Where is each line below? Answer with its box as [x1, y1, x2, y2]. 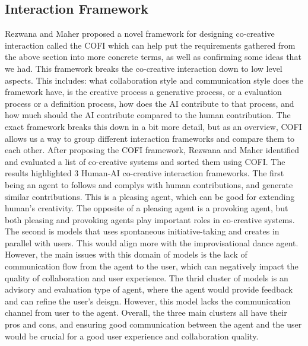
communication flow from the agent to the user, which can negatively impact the [5, 260, 299, 272]
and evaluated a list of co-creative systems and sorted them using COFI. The [5, 155, 285, 167]
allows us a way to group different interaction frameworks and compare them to [5, 132, 295, 144]
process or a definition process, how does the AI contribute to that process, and [5, 97, 294, 109]
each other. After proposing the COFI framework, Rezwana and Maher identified [5, 144, 300, 156]
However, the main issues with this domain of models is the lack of [5, 248, 247, 261]
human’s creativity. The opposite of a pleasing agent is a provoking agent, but [5, 202, 288, 214]
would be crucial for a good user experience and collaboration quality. [5, 329, 259, 342]
